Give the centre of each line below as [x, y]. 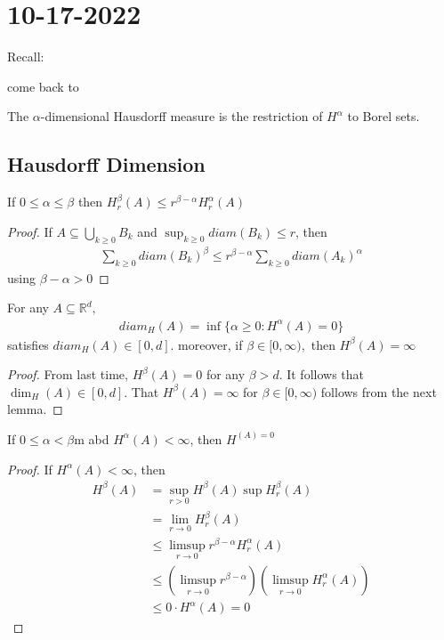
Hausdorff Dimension [106, 164]
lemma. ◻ [35, 409]
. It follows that [322, 374]
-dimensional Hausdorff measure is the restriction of [182, 116]
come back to [43, 86]
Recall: [26, 57]
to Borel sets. [383, 116]
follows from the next [379, 391]
